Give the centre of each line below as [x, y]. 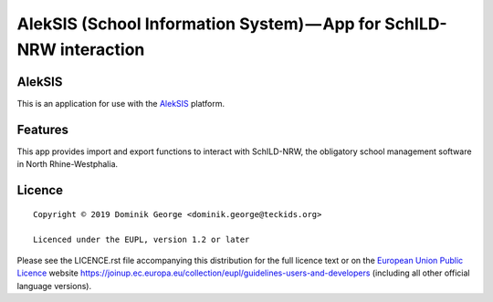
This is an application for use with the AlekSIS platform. [121, 103]
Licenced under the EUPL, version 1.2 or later [142, 240]
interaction [102, 49]
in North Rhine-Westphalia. [68, 164]
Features [42, 129]
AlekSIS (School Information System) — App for [199, 24]
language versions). [54, 286]
